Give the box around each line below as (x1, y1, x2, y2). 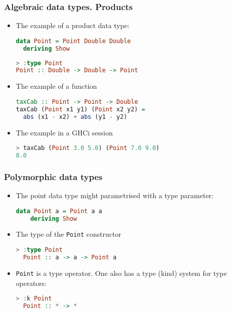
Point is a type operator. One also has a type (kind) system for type (16, 267, 227, 278)
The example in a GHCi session (16, 127, 113, 137)
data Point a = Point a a (16, 207, 102, 215)
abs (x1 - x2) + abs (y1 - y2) (23, 113, 127, 120)
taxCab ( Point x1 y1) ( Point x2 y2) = (16, 105, 145, 113)
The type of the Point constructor (16, 229, 121, 239)
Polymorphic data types (4, 170, 103, 183)
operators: (16, 277, 47, 288)
